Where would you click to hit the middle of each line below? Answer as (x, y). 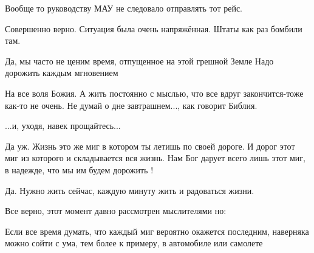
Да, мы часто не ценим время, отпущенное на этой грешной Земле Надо (139, 61)
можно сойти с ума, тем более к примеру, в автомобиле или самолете (134, 243)
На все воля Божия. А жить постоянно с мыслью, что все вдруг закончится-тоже (154, 93)
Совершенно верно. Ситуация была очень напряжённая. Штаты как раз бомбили (154, 28)
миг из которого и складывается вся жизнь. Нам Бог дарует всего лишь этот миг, (155, 158)
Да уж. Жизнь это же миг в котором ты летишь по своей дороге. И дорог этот (150, 146)
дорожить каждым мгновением (62, 73)
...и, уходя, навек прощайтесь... (63, 126)
